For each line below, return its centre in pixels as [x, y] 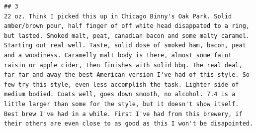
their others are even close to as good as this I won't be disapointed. [129, 124]
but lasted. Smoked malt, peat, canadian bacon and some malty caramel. [127, 36]
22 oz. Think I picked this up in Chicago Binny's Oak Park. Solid [118, 16]
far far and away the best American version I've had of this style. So [127, 75]
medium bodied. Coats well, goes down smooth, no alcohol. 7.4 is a [120, 94]
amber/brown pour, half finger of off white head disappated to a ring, [127, 26]
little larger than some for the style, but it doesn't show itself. [122, 104]
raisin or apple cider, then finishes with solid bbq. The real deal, [123, 65]
